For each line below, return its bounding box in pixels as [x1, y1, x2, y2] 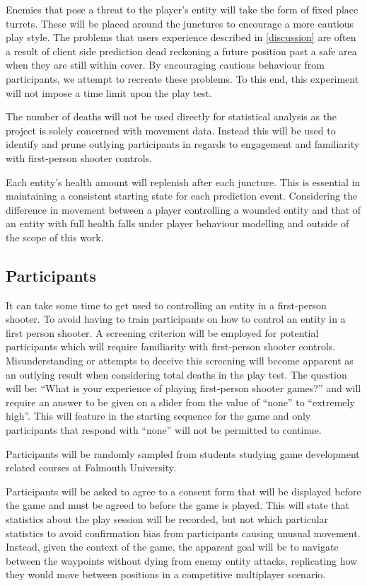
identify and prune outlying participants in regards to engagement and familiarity [6, 137, 360, 151]
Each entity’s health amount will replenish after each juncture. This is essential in [6, 174, 361, 189]
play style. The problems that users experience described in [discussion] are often [6, 30, 356, 45]
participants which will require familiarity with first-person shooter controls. [6, 339, 336, 354]
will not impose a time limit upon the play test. [6, 85, 212, 100]
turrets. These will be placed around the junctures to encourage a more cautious [6, 16, 354, 30]
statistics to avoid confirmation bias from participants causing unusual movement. [6, 525, 361, 540]
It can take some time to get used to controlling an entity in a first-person [6, 297, 327, 312]
